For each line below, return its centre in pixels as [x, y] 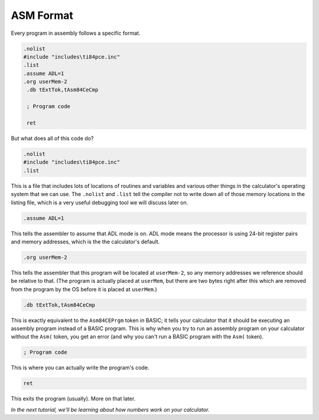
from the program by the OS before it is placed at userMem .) [84, 289]
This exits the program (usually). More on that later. [73, 399]
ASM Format [42, 15]
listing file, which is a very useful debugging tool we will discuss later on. [100, 202]
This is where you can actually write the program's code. [80, 368]
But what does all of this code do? [52, 138]
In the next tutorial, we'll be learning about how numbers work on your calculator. [110, 409]
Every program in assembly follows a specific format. [76, 33]
